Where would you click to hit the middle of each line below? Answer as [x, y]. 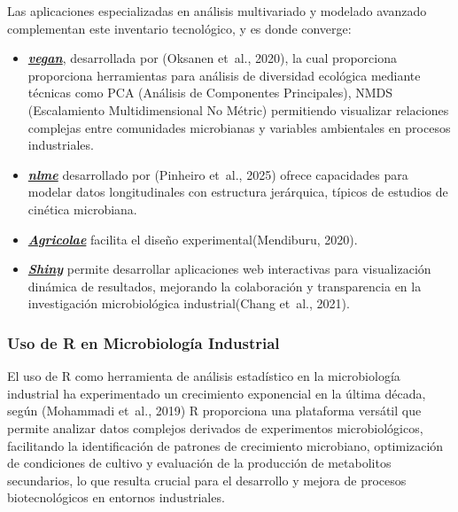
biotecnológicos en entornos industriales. [116, 497]
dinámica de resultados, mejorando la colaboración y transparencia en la [225, 286]
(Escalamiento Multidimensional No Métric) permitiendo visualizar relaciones [238, 109]
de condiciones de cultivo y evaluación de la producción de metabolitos [199, 463]
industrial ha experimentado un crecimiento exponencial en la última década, [217, 393]
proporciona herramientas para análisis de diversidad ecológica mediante [224, 75]
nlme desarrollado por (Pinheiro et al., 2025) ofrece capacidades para [218, 174]
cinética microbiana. [82, 209]
